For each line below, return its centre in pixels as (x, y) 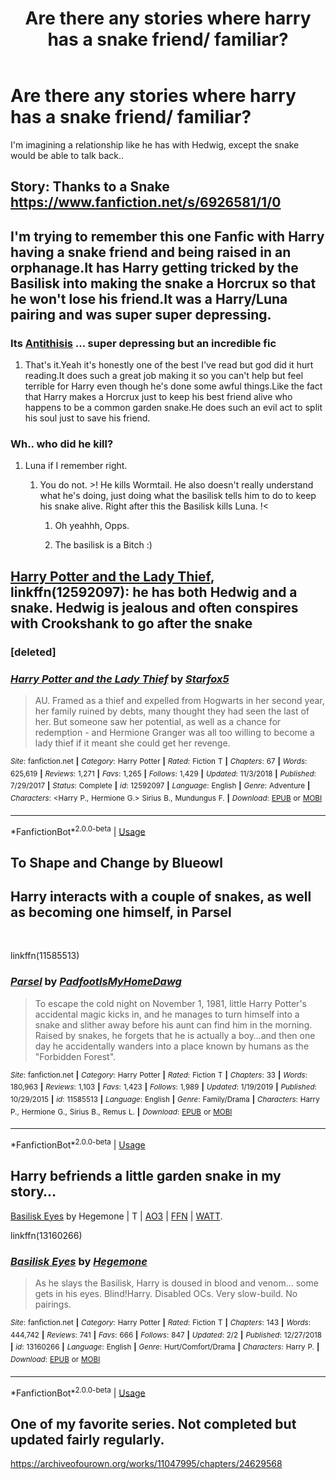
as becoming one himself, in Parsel (121, 912)
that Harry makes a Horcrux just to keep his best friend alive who (158, 397)
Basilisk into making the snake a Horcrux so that (163, 283)
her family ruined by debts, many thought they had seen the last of (172, 711)
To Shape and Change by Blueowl (116, 862)
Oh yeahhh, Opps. (92, 526)
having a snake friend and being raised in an (151, 252)
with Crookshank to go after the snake (131, 623)
